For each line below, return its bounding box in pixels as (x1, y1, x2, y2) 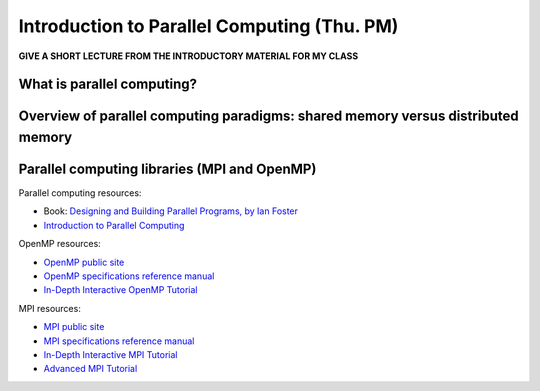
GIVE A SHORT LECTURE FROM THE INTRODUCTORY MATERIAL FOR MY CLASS (18, 50, 359, 62)
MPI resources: (18, 302, 82, 314)
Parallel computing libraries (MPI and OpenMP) (18, 160, 317, 177)
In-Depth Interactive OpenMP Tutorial (43, 284, 198, 296)
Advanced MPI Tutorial (43, 363, 138, 375)
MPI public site (43, 321, 105, 333)
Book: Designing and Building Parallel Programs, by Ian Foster (43, 205, 299, 217)
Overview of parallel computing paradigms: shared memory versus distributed (18, 108, 519, 125)
